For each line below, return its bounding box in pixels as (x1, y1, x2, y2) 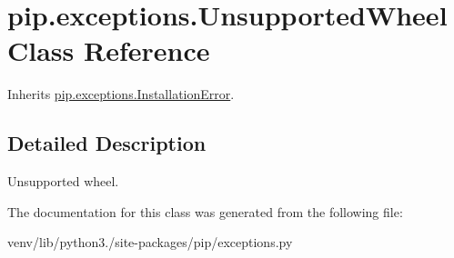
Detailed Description (7, 129, 207, 157)
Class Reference (7, 32, 210, 69)
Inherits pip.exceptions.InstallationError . (7, 84, 235, 104)
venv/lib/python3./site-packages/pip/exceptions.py (7, 233, 293, 252)
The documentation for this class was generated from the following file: (7, 202, 403, 221)
